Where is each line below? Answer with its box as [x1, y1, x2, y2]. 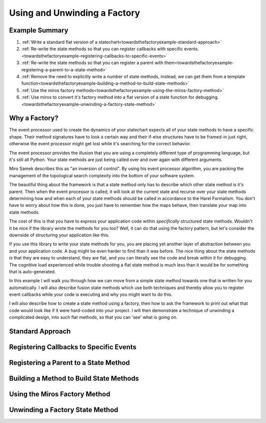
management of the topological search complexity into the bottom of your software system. [9, 172, 195, 178]
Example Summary [9, 26, 68, 34]
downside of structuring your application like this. [9, 232, 110, 238]
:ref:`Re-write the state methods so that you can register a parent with [21, 60, 164, 66]
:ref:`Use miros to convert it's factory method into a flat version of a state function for [21, 94, 195, 100]
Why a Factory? [9, 114, 59, 123]
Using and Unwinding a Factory [9, 7, 140, 18]
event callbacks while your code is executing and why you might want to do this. [9, 292, 172, 297]
